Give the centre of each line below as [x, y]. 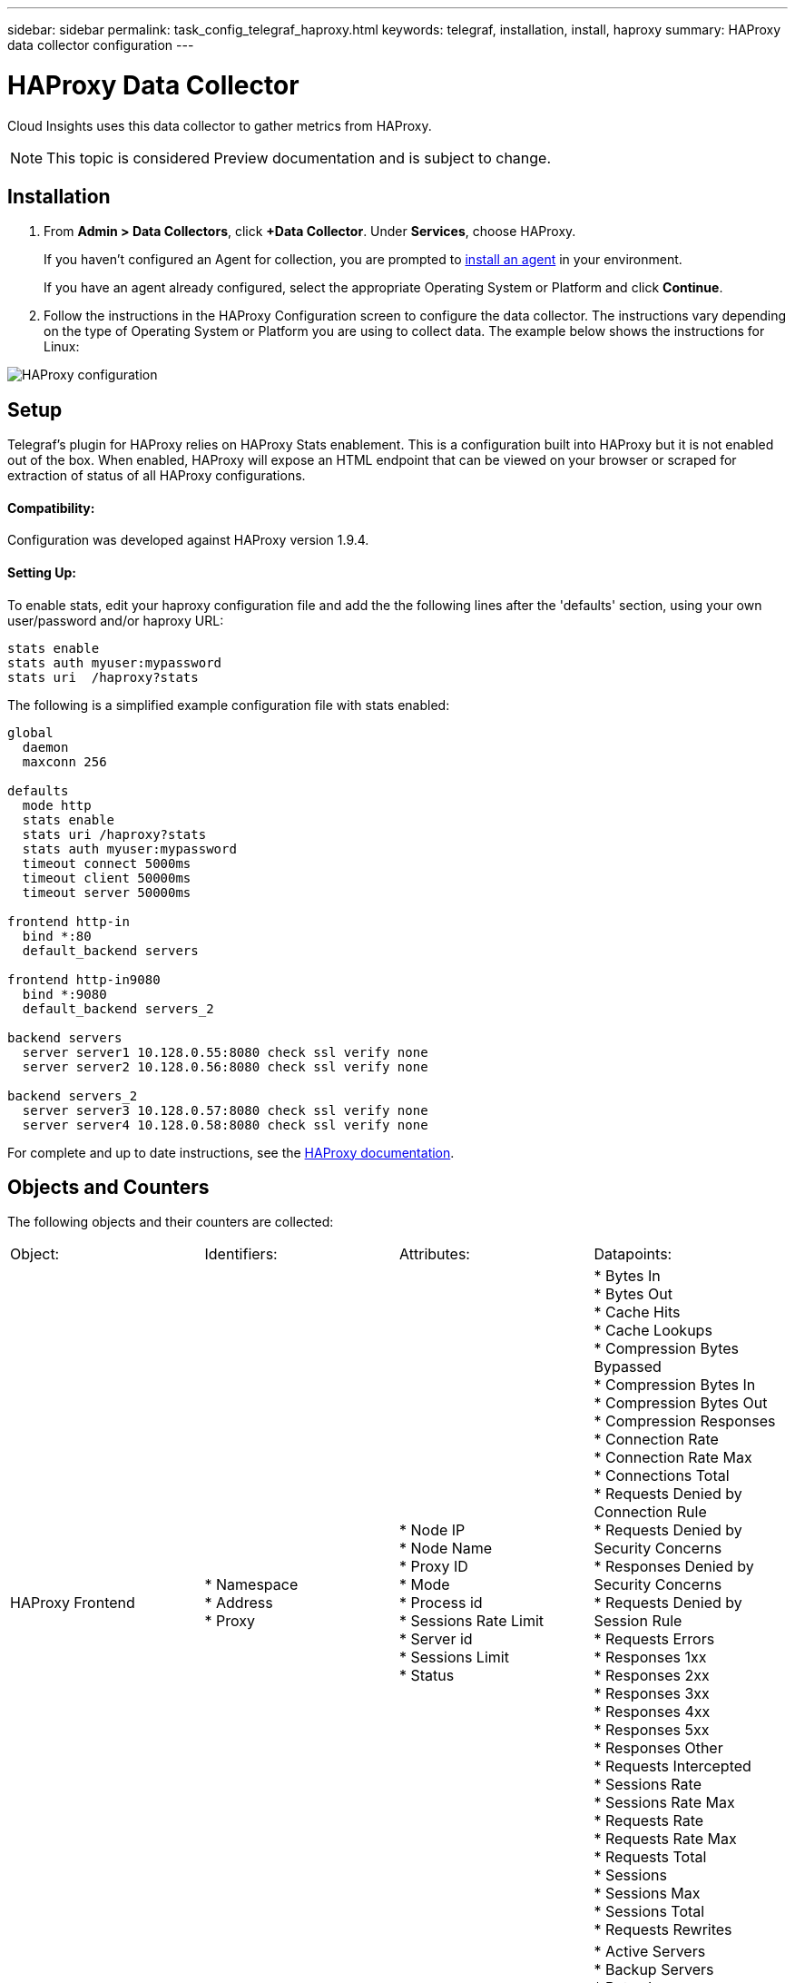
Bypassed [628, 1367]
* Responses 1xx [650, 1657]
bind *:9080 [64, 994]
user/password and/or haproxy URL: [116, 620]
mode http [57, 805]
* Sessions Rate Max [664, 1803]
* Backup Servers [654, 1970]
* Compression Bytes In [675, 1385]
